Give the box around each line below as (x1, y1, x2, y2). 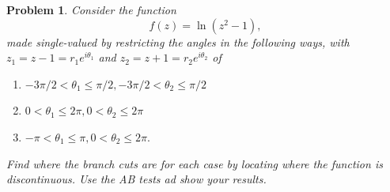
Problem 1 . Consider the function (6, 2, 176, 17)
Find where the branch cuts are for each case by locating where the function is (6, 155, 383, 171)
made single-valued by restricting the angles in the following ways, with (6, 33, 350, 50)
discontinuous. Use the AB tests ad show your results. (6, 171, 267, 187)
